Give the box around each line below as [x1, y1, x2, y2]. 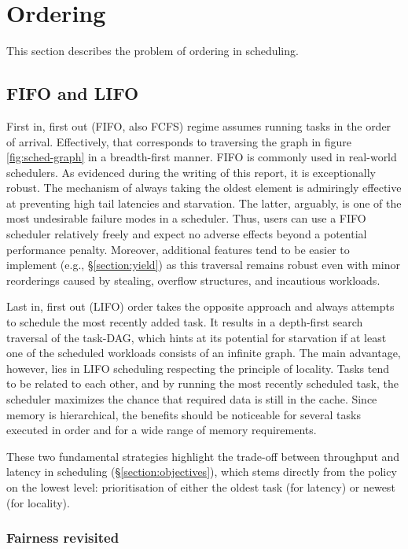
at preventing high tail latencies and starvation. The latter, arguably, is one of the [6, 194, 402, 211]
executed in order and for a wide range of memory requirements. [6, 422, 317, 438]
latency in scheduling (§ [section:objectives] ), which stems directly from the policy [6, 463, 397, 480]
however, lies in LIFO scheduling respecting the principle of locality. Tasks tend [6, 359, 390, 376]
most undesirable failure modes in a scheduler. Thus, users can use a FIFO [6, 210, 366, 227]
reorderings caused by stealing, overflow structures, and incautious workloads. [6, 271, 380, 288]
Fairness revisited [6, 528, 119, 547]
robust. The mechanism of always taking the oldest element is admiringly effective [6, 179, 402, 196]
